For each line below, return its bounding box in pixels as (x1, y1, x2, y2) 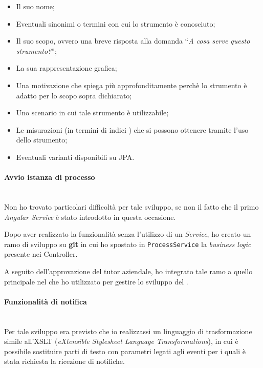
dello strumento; (16, 134, 68, 145)
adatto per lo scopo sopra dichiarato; (16, 90, 132, 100)
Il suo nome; (16, 1, 55, 11)
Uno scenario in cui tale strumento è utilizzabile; (16, 107, 169, 118)
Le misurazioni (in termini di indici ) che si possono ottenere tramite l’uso (16, 124, 249, 135)
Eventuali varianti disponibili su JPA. (16, 151, 135, 162)
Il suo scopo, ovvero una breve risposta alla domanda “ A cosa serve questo (16, 35, 250, 46)
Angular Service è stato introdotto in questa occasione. (4, 211, 176, 222)
